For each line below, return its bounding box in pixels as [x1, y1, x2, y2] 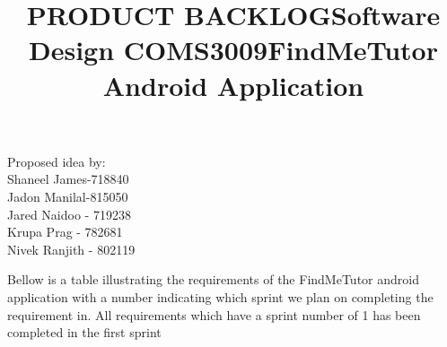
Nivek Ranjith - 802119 [7, 239, 136, 258]
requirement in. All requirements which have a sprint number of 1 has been [7, 305, 421, 324]
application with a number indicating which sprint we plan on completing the [7, 287, 434, 306]
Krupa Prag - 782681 [7, 222, 123, 241]
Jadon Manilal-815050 [7, 187, 128, 205]
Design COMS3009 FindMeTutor [29, 31, 438, 68]
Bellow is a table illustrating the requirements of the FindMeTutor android [7, 270, 419, 289]
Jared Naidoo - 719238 [7, 204, 131, 223]
